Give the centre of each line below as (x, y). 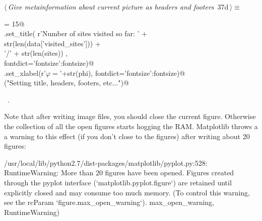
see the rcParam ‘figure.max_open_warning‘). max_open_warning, (109, 202)
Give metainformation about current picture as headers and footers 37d (118, 7)
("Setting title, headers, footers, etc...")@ (67, 83)
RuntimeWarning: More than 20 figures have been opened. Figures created (119, 173)
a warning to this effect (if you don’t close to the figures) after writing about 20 (127, 136)
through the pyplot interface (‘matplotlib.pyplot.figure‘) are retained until (118, 182)
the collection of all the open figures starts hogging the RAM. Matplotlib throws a (131, 126)
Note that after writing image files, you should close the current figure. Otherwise (130, 116)
